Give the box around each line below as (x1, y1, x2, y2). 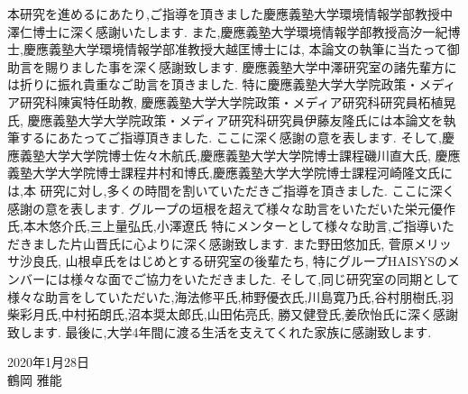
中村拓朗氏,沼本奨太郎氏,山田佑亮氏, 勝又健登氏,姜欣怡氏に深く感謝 (60, 305, 459, 324)
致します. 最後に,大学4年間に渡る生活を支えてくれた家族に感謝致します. (7, 322, 432, 341)
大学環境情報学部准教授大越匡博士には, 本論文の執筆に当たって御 (73, 40, 460, 59)
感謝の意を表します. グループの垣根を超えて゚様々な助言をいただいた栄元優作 (7, 198, 456, 217)
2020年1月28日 (7, 353, 89, 371)
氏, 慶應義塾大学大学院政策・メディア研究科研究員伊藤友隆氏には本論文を (7, 110, 444, 129)
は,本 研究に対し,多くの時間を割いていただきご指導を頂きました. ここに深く (7, 180, 455, 199)
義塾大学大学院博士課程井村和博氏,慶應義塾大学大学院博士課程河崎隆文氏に (7, 163, 453, 182)
